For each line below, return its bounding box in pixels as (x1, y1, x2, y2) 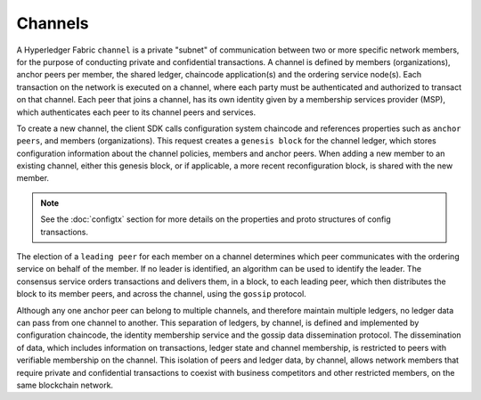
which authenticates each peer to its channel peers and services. (16, 107, 257, 118)
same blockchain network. (16, 380, 114, 390)
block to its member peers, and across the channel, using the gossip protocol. (16, 289, 306, 299)
